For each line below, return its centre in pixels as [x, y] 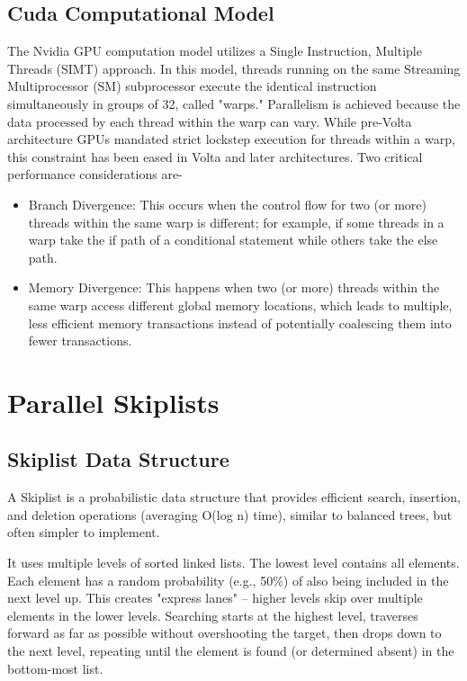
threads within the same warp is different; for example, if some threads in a [236, 222]
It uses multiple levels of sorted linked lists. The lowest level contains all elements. [233, 563]
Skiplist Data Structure [118, 459]
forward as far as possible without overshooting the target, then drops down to [225, 633]
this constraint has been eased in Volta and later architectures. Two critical [215, 156]
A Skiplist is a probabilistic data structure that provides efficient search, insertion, [234, 497]
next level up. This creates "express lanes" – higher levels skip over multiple [215, 598]
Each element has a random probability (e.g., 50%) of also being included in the [228, 580]
